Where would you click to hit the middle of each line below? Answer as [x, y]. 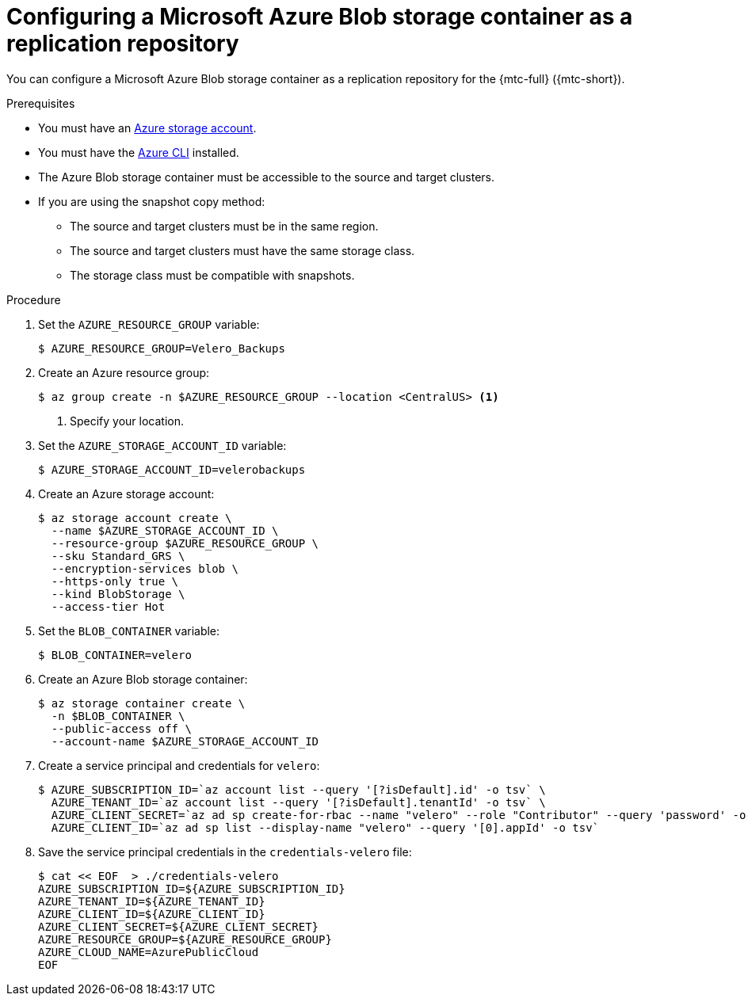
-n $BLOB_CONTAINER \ [118, 716]
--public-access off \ [121, 728]
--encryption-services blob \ [145, 568]
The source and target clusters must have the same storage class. [242, 250]
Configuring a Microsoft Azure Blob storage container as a [320, 17]
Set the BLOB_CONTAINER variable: [129, 631]
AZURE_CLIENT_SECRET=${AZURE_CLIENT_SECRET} [179, 926]
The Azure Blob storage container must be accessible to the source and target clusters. [267, 177]
